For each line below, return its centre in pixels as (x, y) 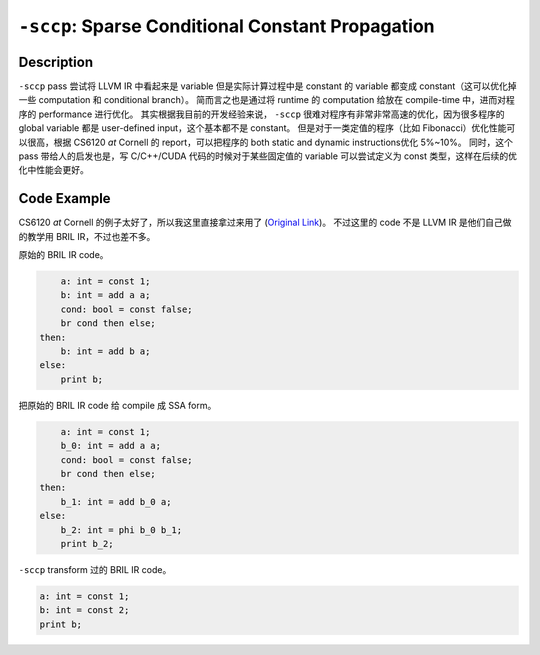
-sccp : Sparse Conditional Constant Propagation (226, 26)
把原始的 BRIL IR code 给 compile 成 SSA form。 (117, 405)
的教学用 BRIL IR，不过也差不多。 (87, 236)
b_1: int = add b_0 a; (116, 501)
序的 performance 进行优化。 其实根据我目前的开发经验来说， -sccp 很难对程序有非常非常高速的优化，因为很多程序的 (261, 114)
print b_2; (87, 543)
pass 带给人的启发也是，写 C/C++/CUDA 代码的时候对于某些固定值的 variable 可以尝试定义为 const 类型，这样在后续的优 (267, 156)
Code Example (64, 198)
